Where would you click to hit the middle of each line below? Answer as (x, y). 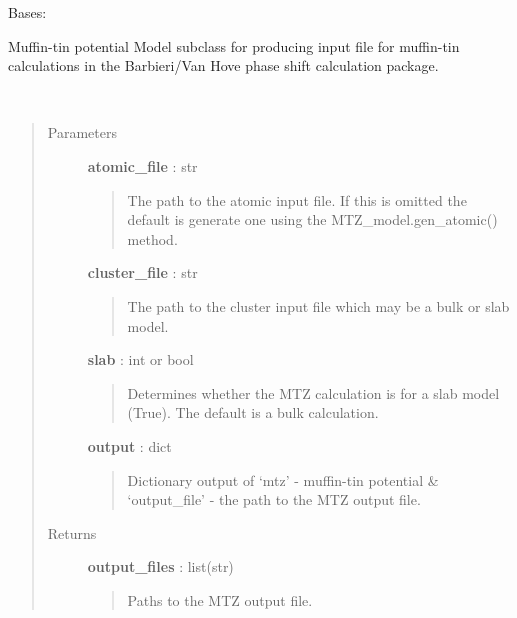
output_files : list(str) (160, 566)
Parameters (82, 132)
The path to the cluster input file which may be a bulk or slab (318, 305)
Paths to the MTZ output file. (220, 599)
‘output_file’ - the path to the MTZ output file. (274, 499)
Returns (72, 532)
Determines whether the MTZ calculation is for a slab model (313, 392)
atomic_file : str (142, 165)
